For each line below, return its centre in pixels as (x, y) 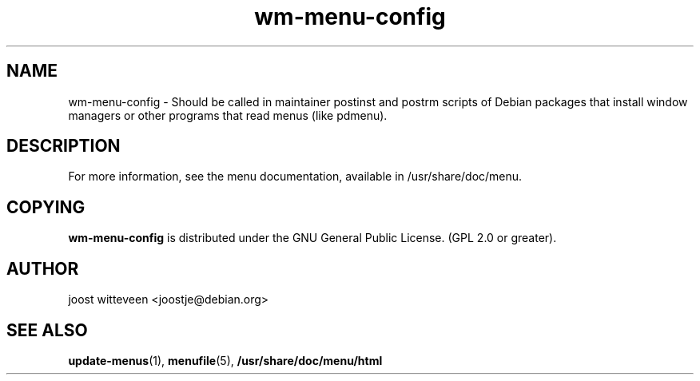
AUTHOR (43, 268)
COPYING (46, 207)
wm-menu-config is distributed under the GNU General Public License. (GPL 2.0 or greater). (312, 238)
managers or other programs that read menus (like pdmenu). (228, 115)
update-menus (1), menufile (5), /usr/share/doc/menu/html (225, 360)
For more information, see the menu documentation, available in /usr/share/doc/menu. (295, 177)
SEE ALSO (47, 330)
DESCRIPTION (64, 146)
